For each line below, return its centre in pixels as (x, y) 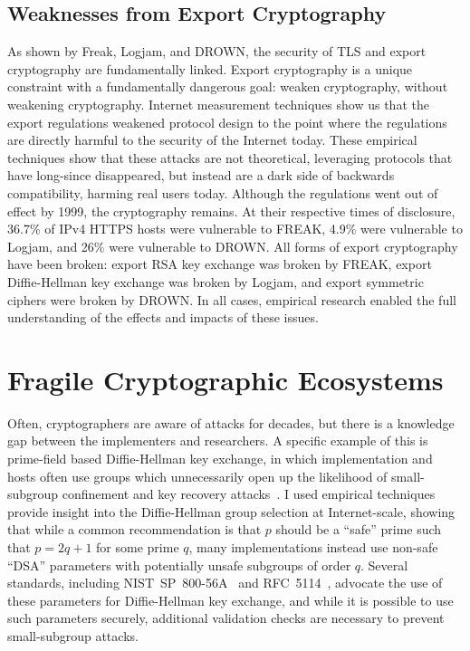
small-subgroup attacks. (73, 635)
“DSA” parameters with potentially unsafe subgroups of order (179, 565)
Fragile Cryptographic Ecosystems (225, 379)
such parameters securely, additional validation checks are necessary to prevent (226, 618)
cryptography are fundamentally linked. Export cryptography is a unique (210, 68)
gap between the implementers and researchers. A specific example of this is (218, 440)
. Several (384, 565)
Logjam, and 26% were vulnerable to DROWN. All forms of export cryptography (233, 246)
